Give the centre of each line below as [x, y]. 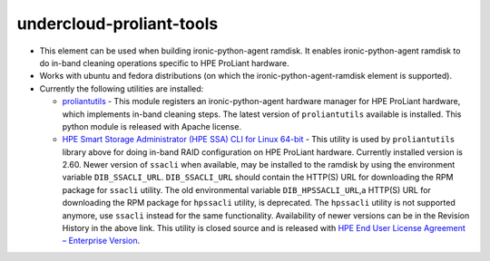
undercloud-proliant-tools [118, 24]
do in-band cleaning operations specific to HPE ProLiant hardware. [164, 63]
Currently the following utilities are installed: [122, 88]
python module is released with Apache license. [152, 126]
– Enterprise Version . [101, 241]
